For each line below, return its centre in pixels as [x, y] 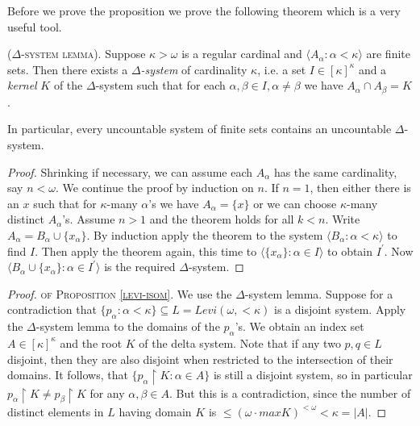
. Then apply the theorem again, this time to [146, 251]
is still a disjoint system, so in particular [313, 375]
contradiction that [52, 309]
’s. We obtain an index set [299, 326]
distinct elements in [56, 411]
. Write [343, 219]
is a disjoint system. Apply [340, 309]
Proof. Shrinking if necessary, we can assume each [130, 171]
